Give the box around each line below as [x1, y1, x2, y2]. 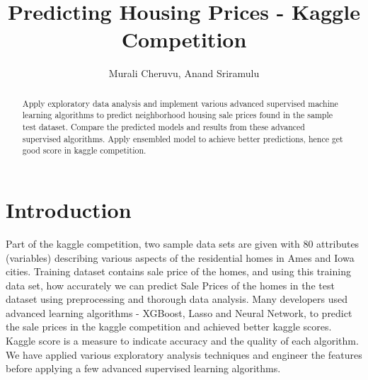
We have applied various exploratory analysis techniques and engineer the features [6, 347, 362, 362]
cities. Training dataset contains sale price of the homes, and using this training [6, 264, 351, 279]
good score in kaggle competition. [22, 144, 146, 156]
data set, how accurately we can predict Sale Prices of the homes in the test [6, 277, 335, 292]
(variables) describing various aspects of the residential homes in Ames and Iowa [6, 250, 355, 265]
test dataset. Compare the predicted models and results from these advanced [22, 121, 305, 133]
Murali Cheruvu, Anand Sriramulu [108, 66, 260, 81]
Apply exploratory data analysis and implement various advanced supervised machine [22, 97, 338, 109]
